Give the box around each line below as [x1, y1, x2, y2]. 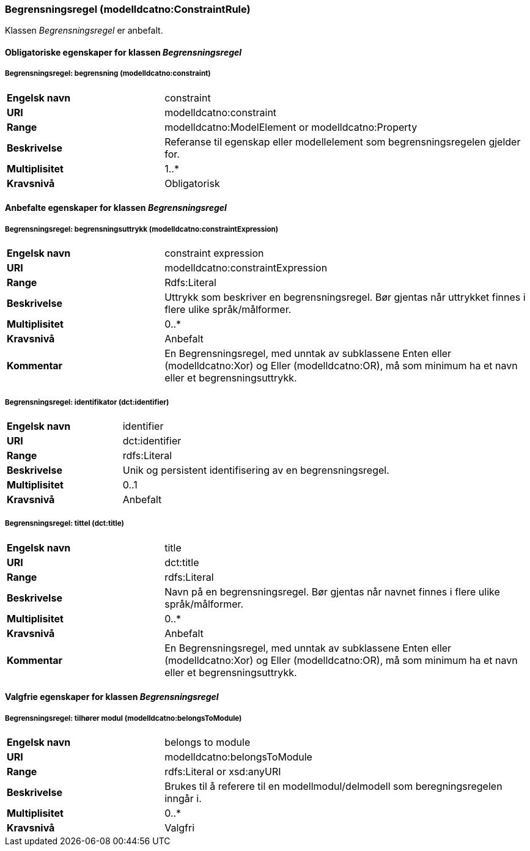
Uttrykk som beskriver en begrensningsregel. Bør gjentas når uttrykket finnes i [164, 291, 526, 304]
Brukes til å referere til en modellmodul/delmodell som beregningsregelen [164, 780, 502, 793]
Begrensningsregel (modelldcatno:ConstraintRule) [5, 3, 251, 15]
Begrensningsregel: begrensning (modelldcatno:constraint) [5, 69, 211, 78]
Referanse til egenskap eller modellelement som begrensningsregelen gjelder [164, 135, 521, 148]
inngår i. [164, 792, 202, 805]
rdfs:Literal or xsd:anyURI [164, 765, 281, 778]
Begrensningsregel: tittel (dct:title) [5, 519, 124, 528]
